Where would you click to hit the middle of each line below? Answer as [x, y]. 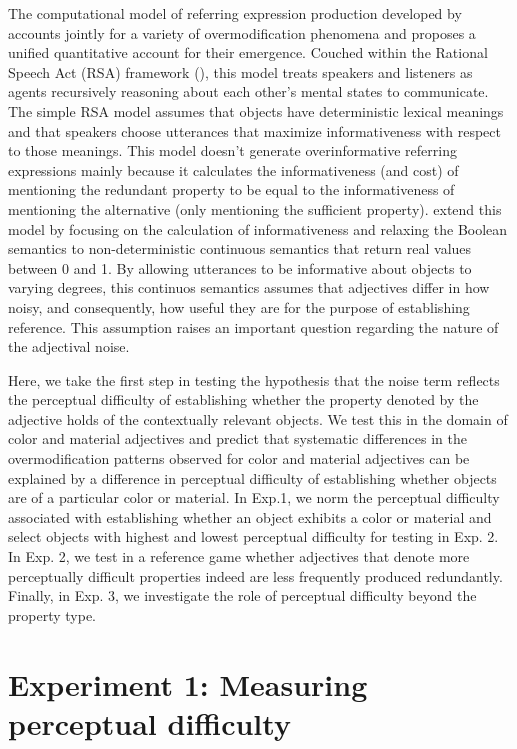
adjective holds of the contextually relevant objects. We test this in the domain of [258, 418]
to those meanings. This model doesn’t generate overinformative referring [232, 150]
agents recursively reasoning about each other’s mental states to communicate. [248, 91]
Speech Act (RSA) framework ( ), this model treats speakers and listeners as [240, 71]
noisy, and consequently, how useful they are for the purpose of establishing [239, 306]
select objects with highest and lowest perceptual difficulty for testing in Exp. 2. [253, 536]
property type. [52, 614]
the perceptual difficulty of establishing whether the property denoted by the [243, 399]
